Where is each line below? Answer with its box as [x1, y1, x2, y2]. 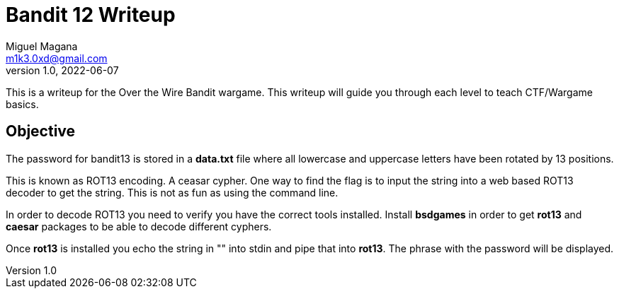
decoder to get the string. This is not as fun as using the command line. [6, 186, 339, 199]
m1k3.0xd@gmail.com [6, 52, 108, 64]
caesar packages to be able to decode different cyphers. [6, 220, 272, 233]
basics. [6, 98, 39, 110]
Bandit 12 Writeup [6, 3, 176, 27]
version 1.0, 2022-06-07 [6, 64, 119, 76]
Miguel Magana [6, 40, 78, 52]
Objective [6, 122, 76, 141]
